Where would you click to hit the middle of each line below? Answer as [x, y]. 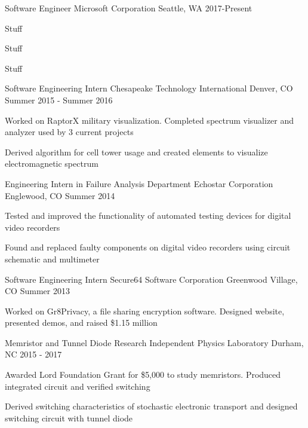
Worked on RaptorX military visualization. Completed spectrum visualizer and [150, 120]
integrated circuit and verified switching [78, 386]
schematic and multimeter [52, 259]
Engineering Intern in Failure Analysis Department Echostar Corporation [139, 183]
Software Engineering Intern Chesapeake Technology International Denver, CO [149, 88]
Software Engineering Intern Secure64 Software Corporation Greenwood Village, [151, 279]
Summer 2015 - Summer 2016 [59, 100]
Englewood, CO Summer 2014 [60, 195]
